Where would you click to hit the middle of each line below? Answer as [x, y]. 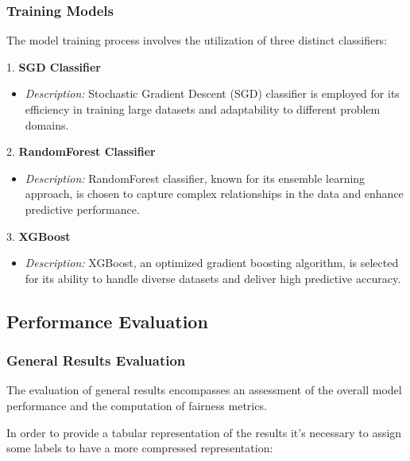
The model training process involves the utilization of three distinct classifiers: [197, 40]
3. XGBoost [39, 236]
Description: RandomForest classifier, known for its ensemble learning [195, 178]
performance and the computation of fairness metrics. [137, 405]
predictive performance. [82, 209]
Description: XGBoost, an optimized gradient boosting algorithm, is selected [212, 263]
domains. [47, 124]
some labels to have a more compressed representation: [140, 448]
